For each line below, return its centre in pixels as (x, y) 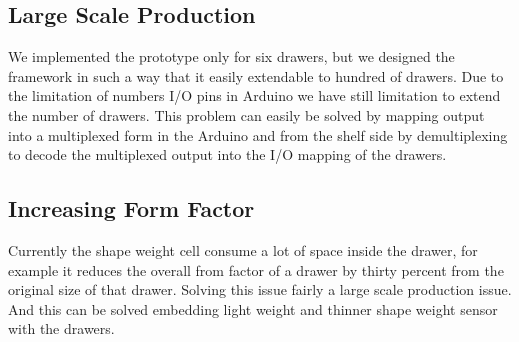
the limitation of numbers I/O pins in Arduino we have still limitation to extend (254, 95)
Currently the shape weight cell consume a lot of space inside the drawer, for (243, 249)
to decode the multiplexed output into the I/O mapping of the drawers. (227, 154)
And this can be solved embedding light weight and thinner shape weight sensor (253, 308)
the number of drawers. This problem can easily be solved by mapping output (246, 114)
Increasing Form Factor (131, 208)
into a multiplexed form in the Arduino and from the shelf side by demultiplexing (258, 134)
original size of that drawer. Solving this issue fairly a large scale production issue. (260, 289)
